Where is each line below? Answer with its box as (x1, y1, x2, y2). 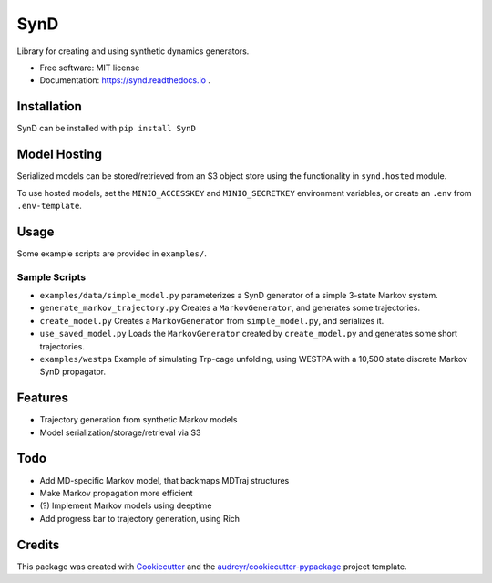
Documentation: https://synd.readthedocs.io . (39, 75, 211, 86)
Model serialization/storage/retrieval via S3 (39, 427, 201, 438)
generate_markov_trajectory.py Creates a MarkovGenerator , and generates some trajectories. (39, 302, 421, 314)
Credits (16, 536, 60, 552)
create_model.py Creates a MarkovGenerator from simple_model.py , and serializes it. (39, 315, 384, 326)
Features (16, 390, 68, 406)
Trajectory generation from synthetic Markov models (39, 414, 238, 425)
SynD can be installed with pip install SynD (16, 123, 196, 134)
